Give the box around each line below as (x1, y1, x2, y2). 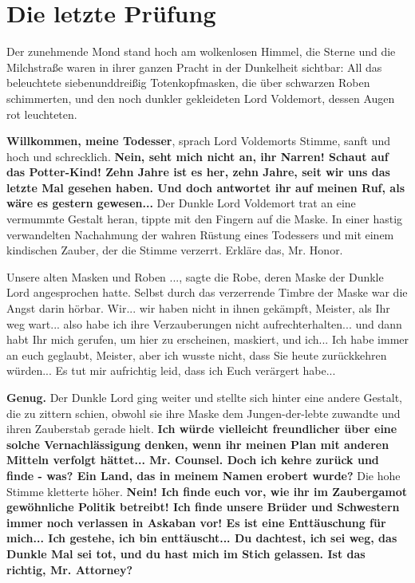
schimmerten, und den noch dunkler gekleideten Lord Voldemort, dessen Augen (6, 89, 395, 106)
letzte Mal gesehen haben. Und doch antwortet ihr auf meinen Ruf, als (6, 179, 405, 195)
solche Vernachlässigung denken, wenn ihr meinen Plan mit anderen (6, 435, 389, 452)
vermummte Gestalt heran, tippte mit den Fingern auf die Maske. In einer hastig (6, 211, 403, 227)
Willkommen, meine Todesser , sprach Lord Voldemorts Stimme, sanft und (6, 132, 391, 149)
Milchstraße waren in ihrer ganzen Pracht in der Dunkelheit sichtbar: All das (6, 58, 382, 75)
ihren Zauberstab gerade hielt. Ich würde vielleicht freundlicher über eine (6, 420, 397, 437)
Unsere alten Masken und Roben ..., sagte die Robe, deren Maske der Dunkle (6, 268, 384, 285)
